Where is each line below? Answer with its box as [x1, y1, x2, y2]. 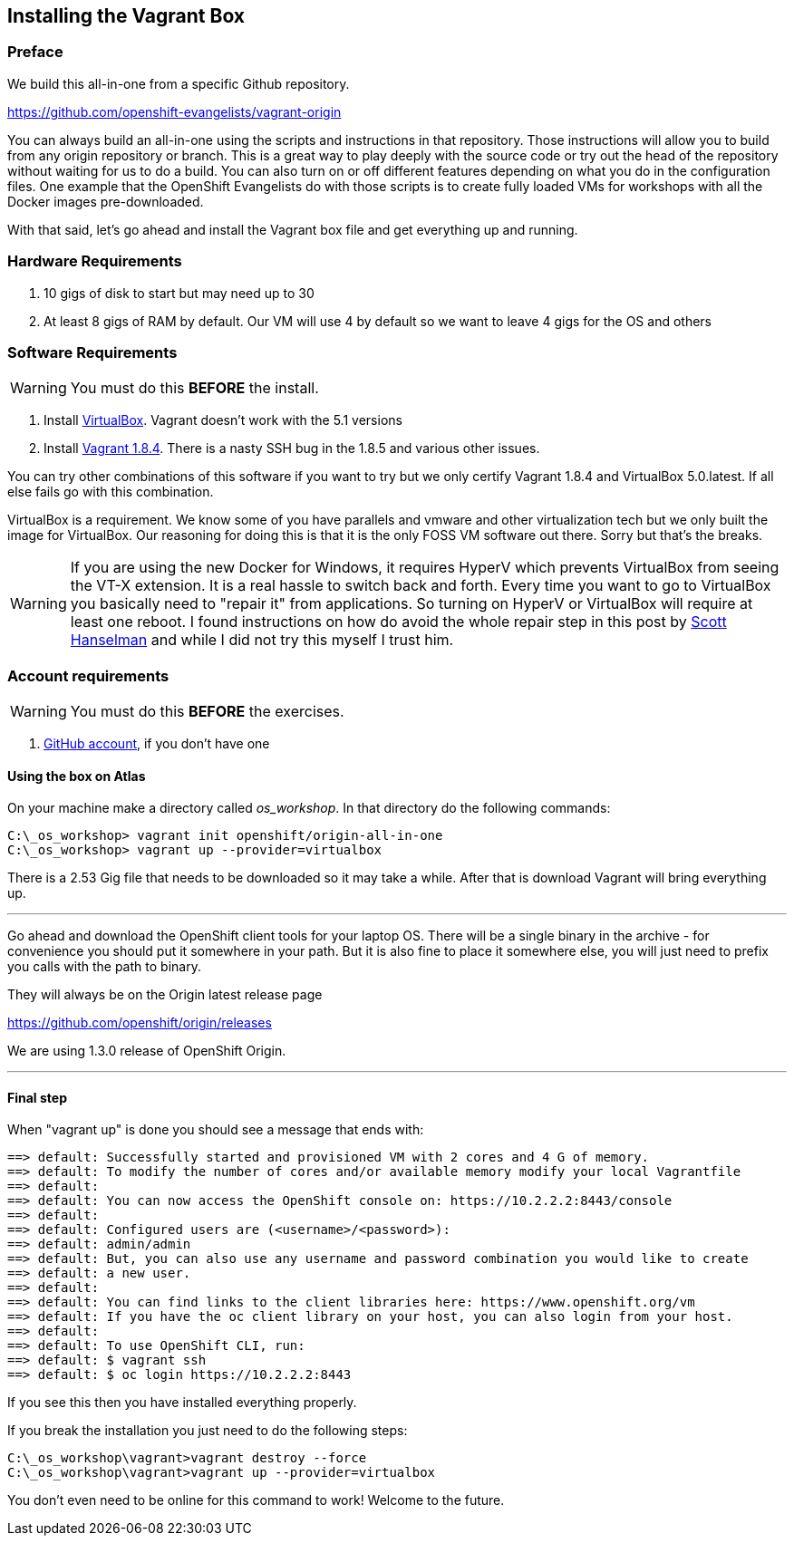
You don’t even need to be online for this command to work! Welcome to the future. [7, 1492, 505, 1509]
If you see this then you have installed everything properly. [7, 1394, 357, 1411]
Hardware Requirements [7, 252, 182, 271]
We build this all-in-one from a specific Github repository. [7, 75, 350, 92]
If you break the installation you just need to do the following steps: [7, 1422, 408, 1439]
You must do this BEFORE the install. [70, 379, 319, 398]
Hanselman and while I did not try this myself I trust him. [70, 631, 454, 650]
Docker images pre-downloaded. [7, 193, 204, 209]
